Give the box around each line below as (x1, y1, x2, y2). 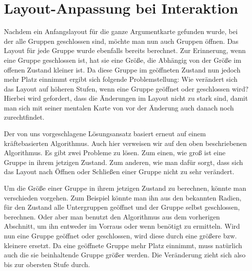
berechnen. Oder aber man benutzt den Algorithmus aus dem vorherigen (4, 211, 220, 221)
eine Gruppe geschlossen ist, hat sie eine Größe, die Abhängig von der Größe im (4, 54, 241, 65)
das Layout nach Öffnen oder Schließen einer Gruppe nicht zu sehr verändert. (4, 166, 235, 177)
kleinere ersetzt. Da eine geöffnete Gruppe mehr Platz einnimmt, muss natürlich (4, 240, 242, 250)
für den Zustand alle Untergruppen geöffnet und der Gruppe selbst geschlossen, (4, 202, 240, 212)
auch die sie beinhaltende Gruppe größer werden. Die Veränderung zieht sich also (4, 250, 246, 260)
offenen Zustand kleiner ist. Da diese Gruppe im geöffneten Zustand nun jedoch (4, 64, 241, 74)
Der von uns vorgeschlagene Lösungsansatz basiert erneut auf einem (4, 128, 206, 139)
